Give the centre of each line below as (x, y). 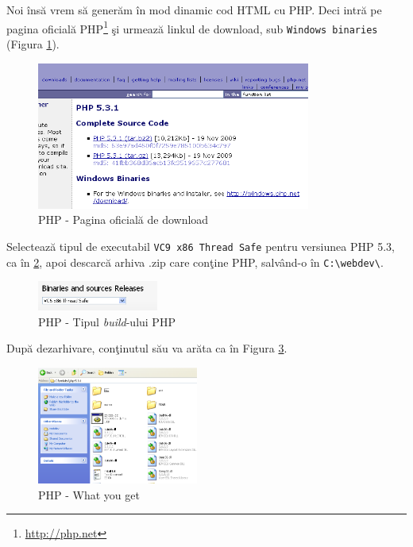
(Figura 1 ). (33, 43)
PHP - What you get (89, 494)
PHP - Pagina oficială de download (124, 220)
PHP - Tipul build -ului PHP (107, 321)
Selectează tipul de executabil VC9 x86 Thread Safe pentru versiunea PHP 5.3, (201, 247)
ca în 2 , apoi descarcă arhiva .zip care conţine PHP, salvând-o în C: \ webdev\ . (195, 262)
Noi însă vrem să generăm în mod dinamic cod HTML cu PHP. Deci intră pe (194, 10)
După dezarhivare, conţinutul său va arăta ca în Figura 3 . (147, 348)
